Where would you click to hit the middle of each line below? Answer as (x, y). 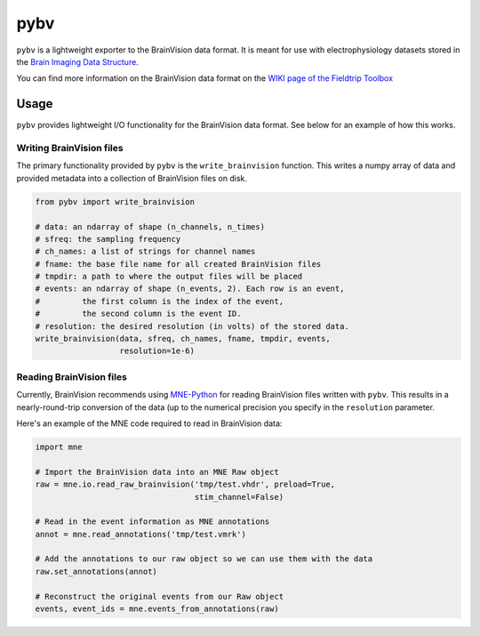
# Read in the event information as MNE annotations (152, 522)
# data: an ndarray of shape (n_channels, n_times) (150, 226)
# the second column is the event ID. (138, 314)
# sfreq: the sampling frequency (108, 239)
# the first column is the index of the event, (160, 301)
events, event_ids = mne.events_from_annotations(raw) (157, 609)
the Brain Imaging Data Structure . (78, 61)
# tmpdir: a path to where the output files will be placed (169, 277)
